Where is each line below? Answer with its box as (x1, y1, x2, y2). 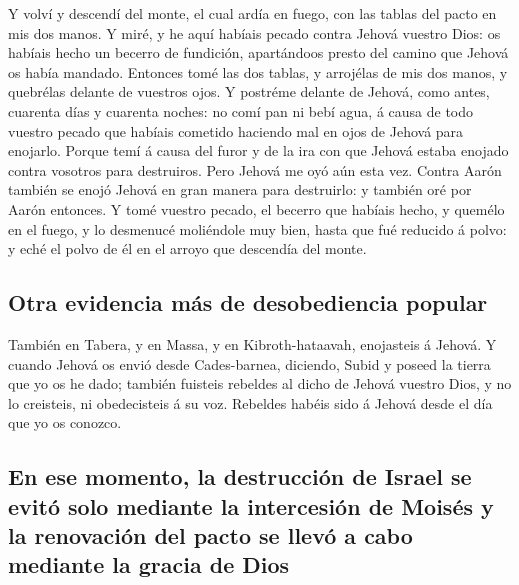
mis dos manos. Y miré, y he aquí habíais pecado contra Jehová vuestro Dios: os (8, 22, 501, 43)
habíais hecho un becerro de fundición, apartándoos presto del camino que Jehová (8, 42, 509, 63)
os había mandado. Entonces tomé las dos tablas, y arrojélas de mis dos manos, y (8, 61, 508, 82)
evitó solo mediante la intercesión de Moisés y (8, 490, 494, 521)
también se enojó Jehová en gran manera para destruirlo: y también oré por (8, 179, 472, 200)
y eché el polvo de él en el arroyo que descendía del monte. (8, 238, 367, 259)
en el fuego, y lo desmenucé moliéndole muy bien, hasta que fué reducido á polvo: (8, 218, 507, 239)
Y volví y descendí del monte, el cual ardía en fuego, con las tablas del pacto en (8, 3, 497, 23)
